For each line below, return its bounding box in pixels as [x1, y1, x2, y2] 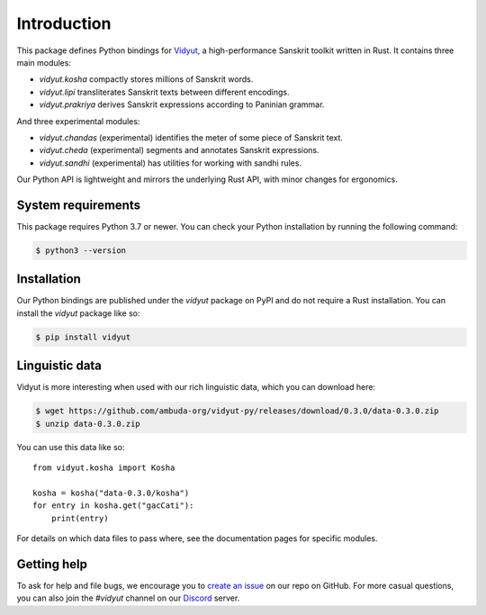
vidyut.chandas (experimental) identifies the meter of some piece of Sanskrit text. [39, 131, 344, 143]
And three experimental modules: [16, 115, 140, 126]
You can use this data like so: [16, 441, 125, 452]
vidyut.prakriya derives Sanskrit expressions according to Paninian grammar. [39, 99, 325, 110]
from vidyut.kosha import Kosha [32, 463, 175, 473]
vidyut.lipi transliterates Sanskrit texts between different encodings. [39, 86, 290, 97]
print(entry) [50, 513, 109, 523]
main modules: [16, 57, 72, 68]
